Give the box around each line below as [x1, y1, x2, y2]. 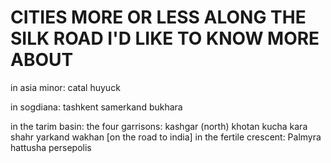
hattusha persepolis [10, 141, 92, 153]
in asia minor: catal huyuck [10, 81, 121, 93]
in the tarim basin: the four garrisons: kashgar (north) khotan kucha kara [10, 120, 308, 132]
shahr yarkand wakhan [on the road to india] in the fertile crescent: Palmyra [10, 131, 322, 143]
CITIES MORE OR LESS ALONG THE [10, 6, 307, 29]
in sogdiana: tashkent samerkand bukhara [10, 101, 183, 113]
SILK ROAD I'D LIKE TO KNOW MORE [10, 27, 320, 50]
